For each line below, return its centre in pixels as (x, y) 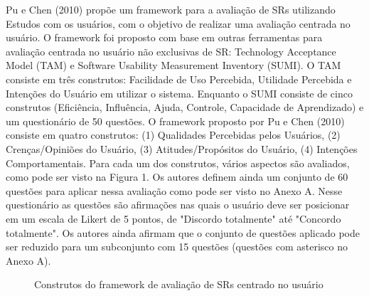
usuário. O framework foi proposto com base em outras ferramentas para (164, 37)
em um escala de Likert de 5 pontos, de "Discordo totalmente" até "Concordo (173, 218)
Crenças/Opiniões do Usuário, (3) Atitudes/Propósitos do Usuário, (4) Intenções (182, 148)
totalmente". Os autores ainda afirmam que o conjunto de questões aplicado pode (183, 232)
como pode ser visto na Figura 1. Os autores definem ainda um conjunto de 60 (177, 177)
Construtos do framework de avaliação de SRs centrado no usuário (179, 284)
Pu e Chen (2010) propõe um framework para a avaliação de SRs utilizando (171, 9)
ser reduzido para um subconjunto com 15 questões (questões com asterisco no (177, 247)
